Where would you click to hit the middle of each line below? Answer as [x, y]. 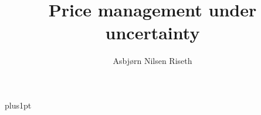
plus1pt [18, 105]
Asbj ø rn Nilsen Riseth [152, 61]
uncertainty [152, 33]
